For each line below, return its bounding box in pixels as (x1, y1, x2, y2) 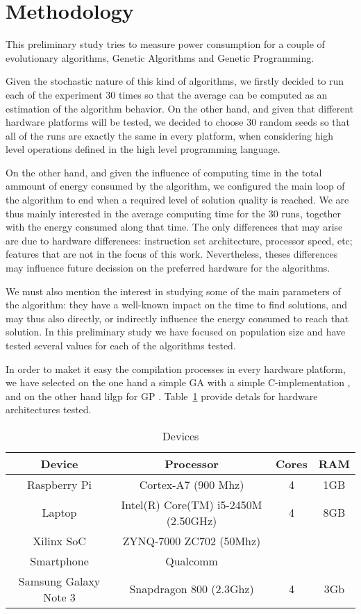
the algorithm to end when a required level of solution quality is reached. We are (6, 192, 349, 207)
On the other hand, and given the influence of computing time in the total (6, 165, 322, 179)
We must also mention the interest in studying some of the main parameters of (6, 283, 341, 298)
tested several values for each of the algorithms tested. (6, 338, 236, 352)
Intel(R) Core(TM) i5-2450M (121, 496, 262, 513)
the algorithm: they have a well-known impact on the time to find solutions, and (6, 297, 348, 312)
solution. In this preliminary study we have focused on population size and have (6, 324, 346, 339)
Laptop (42, 504, 77, 521)
